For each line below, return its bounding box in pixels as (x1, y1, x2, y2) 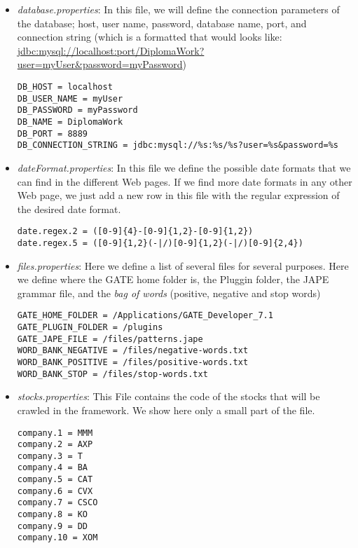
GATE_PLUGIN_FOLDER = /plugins (17, 322, 163, 333)
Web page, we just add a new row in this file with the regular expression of (17, 188, 340, 203)
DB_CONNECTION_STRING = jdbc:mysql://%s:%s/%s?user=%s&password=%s (17, 140, 338, 151)
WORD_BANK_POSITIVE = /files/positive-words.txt (17, 357, 249, 367)
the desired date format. (17, 201, 121, 216)
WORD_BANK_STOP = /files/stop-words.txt (17, 369, 208, 379)
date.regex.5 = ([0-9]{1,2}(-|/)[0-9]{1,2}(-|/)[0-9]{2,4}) (17, 238, 303, 248)
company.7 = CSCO (17, 498, 98, 508)
